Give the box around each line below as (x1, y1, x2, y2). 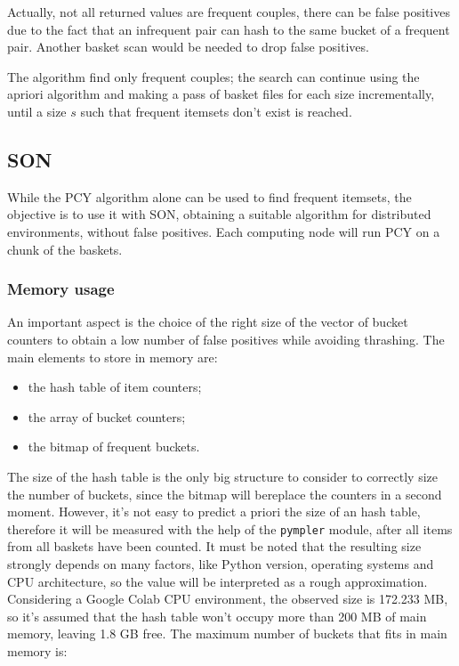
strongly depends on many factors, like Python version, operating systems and (7, 554, 434, 573)
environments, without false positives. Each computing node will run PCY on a (7, 222, 440, 240)
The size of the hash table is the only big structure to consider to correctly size (7, 467, 438, 485)
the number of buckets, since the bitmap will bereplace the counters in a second (7, 484, 442, 503)
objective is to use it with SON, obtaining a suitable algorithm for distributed (7, 205, 431, 223)
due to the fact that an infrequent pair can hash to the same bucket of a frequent (7, 20, 450, 38)
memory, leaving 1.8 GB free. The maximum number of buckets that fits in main (7, 624, 447, 643)
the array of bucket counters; (28, 407, 186, 426)
